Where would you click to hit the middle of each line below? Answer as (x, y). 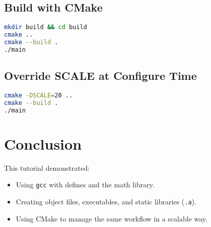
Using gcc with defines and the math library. (85, 185)
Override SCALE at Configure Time (100, 76)
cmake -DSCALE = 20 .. (39, 95)
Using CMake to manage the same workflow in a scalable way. (112, 218)
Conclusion (43, 143)
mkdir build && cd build (46, 27)
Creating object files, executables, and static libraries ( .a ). (106, 201)
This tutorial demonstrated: (47, 167)
